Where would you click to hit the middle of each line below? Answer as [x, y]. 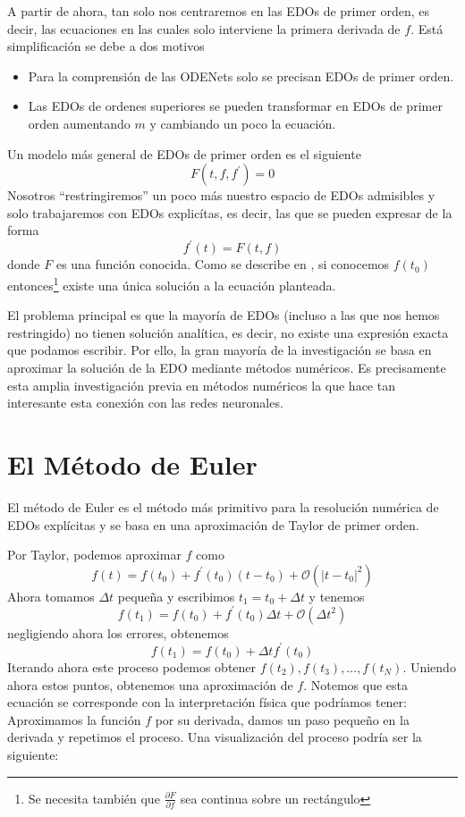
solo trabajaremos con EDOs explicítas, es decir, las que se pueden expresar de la [230, 212]
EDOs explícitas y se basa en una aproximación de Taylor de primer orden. [213, 524]
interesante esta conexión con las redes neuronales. [145, 403]
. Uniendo [429, 666]
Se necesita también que [94, 798]
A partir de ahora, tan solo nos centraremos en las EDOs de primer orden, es [219, 11]
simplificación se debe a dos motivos [106, 46]
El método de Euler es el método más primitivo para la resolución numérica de [223, 506]
